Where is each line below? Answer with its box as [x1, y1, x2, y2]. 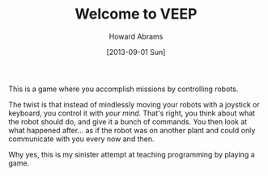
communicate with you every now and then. [8, 134, 155, 144]
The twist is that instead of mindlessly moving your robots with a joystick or [8, 99, 261, 109]
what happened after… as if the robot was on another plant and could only [8, 125, 256, 135]
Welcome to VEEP [74, 5, 198, 23]
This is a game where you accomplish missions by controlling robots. [8, 84, 239, 94]
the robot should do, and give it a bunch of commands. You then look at [8, 116, 248, 126]
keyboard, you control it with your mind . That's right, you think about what [8, 108, 256, 118]
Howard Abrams [108, 31, 164, 41]
